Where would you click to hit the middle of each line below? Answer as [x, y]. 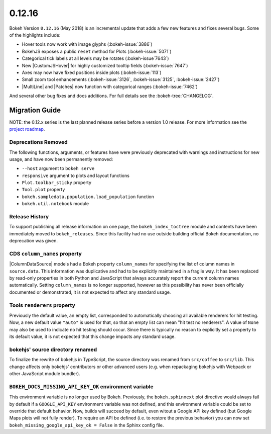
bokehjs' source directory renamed [53, 350]
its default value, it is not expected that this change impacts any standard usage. [92, 336]
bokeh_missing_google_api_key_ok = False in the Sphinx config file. [87, 425]
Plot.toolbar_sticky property [57, 183]
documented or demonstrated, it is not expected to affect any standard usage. [90, 292]
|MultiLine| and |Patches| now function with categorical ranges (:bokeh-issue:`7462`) [110, 86]
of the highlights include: [35, 35]
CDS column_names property [46, 253]
